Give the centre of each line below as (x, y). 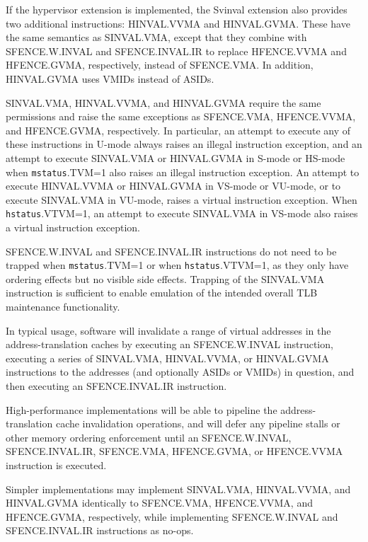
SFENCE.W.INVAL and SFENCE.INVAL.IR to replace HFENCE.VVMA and (176, 51)
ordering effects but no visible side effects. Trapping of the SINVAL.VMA (165, 278)
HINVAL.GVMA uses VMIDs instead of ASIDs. (110, 78)
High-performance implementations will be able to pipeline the (142, 409)
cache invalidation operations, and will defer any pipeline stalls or (198, 423)
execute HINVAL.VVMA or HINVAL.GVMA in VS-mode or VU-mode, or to (173, 186)
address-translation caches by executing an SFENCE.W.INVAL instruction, (169, 344)
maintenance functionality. (63, 307)
